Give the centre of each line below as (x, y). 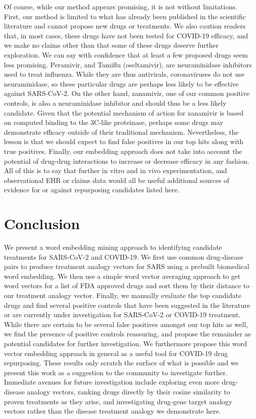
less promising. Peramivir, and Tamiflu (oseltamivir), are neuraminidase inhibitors (128, 64)
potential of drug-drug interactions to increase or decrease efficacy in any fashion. (127, 161)
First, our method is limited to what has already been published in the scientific (125, 16)
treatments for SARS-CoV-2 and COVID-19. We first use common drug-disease (124, 256)
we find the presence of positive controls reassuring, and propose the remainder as (128, 334)
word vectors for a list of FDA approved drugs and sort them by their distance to (127, 285)
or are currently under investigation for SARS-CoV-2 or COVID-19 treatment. (122, 314)
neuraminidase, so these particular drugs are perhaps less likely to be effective (121, 83)
